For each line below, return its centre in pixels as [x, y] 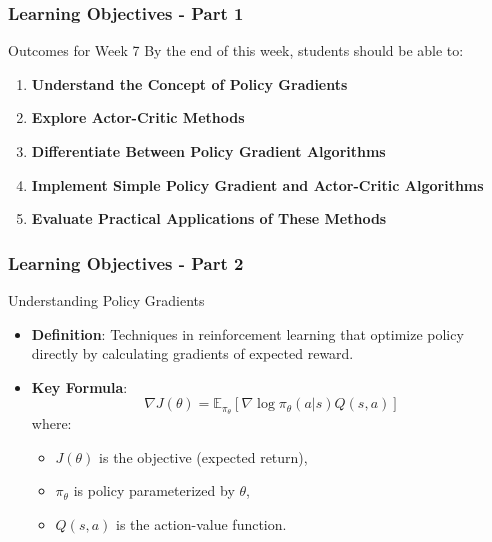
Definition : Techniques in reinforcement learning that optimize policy [247, 333]
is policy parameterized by [154, 490]
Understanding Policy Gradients [106, 300]
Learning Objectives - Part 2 [126, 262]
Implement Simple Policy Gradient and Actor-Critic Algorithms [257, 184]
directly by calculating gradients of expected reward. [192, 353]
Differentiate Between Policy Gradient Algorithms [208, 151]
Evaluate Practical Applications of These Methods [209, 218]
